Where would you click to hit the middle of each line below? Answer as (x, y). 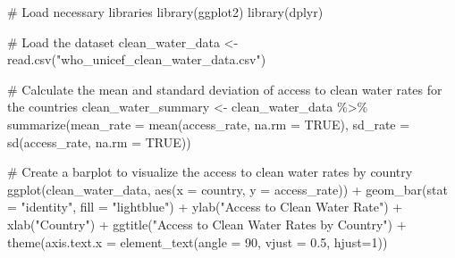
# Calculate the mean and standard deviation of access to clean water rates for (225, 89)
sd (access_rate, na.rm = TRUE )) (99, 141)
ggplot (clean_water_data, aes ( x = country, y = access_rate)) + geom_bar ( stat (227, 189)
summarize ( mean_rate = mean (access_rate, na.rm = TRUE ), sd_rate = (209, 124)
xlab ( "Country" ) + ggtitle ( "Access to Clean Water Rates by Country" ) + (207, 224)
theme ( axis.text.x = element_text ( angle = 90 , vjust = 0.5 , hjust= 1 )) (198, 241)
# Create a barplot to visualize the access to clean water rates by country (210, 172)
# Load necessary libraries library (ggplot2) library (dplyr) (165, 12)
